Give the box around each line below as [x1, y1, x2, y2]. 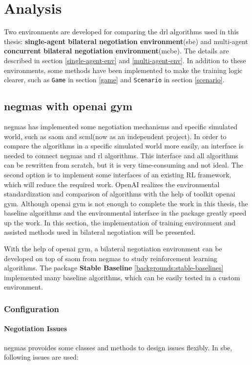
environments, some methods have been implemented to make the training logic [4, 65, 243, 75]
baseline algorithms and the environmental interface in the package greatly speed [4, 208, 247, 218]
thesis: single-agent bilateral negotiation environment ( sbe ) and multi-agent [4, 36, 248, 46]
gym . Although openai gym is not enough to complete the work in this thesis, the [4, 198, 248, 208]
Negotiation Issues [4, 323, 67, 334]
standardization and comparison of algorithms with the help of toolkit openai [4, 189, 235, 199]
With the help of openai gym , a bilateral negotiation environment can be [4, 243, 222, 254]
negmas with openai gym [4, 98, 133, 114]
